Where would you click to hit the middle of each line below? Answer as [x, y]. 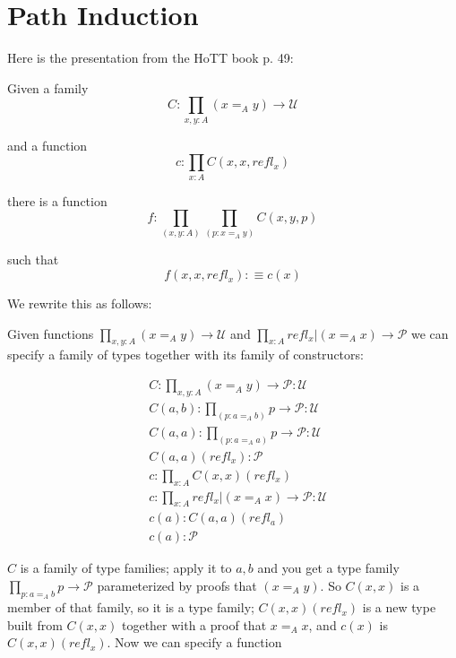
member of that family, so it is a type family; [131, 607]
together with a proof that [194, 624]
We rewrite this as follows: [80, 303]
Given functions [51, 333]
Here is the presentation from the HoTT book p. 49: [151, 58]
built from [35, 624]
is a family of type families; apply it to [126, 568]
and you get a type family [328, 568]
